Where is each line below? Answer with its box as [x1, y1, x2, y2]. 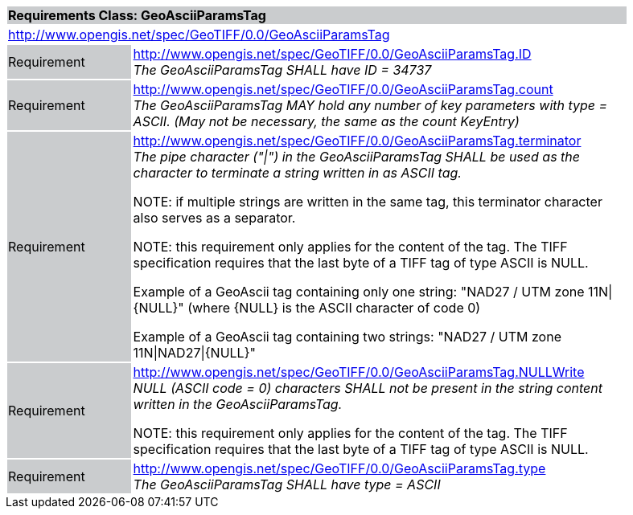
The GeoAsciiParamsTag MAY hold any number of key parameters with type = [133, 97, 608, 113]
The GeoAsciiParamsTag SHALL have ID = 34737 [133, 62, 432, 78]
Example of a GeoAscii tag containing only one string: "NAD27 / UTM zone [133, 284, 585, 300]
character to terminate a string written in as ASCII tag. [133, 165, 462, 181]
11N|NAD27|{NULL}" [133, 345, 256, 361]
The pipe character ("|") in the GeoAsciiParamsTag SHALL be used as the [133, 149, 580, 165]
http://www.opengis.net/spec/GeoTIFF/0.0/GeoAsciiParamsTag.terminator [133, 133, 582, 149]
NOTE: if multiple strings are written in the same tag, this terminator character [133, 194, 602, 210]
